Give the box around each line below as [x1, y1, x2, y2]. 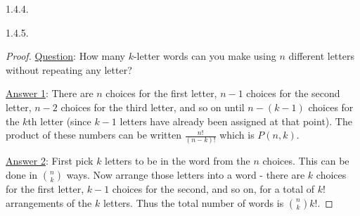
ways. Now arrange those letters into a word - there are [66, 167, 305, 182]
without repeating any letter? [6, 62, 132, 77]
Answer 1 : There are [6, 86, 94, 101]
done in [6, 167, 38, 182]
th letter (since [27, 113, 91, 128]
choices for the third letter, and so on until [60, 99, 245, 114]
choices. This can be [262, 153, 349, 168]
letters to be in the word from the [105, 153, 250, 168]
